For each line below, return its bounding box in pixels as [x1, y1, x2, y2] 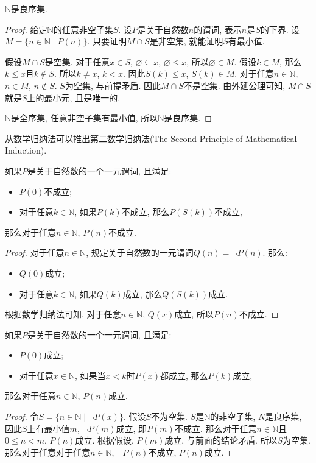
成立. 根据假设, [75, 434, 134, 447]
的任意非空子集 [53, 23, 113, 35]
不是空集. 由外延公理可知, [183, 79, 286, 91]
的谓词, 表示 [194, 23, 242, 35]
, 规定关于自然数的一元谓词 [86, 246, 194, 259]
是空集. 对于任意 [44, 55, 110, 68]
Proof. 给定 [5, 23, 47, 35]
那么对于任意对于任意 [5, 445, 90, 458]
